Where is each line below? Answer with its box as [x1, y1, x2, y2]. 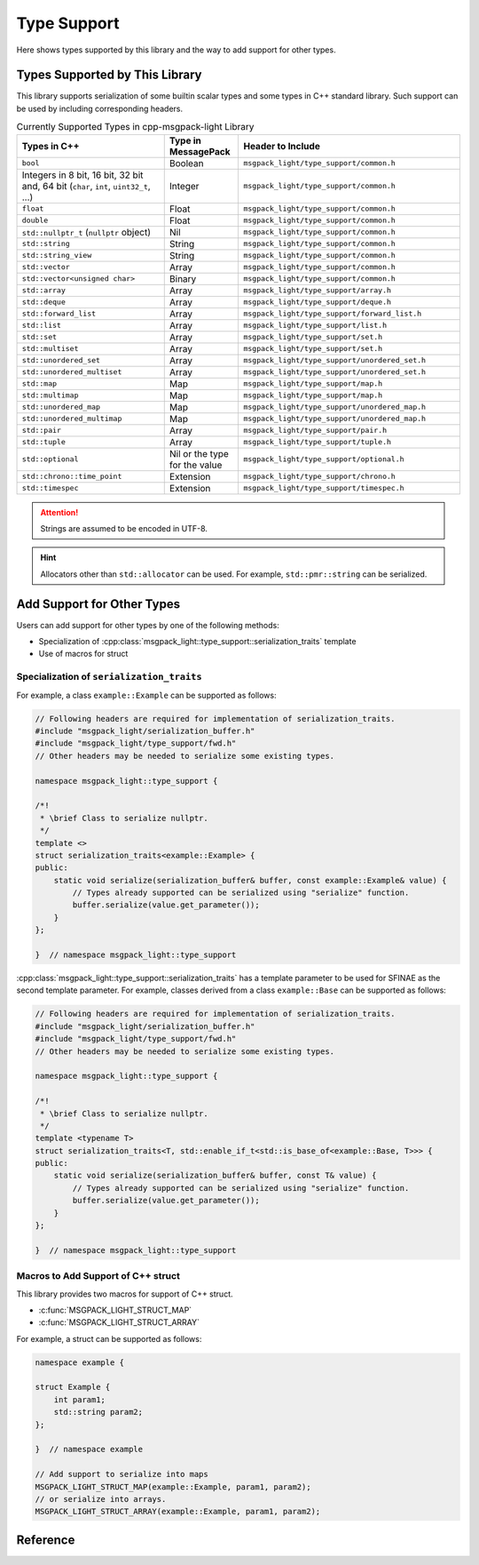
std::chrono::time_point [21, 472, 122, 482]
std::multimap [21, 391, 79, 400]
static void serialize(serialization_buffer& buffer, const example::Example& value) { [53, 875, 447, 885]
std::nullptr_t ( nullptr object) [21, 226, 151, 238]
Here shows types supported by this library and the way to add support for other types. [16, 44, 336, 55]
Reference [16, 1532, 75, 1547]
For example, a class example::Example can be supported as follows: [16, 690, 277, 700]
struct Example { [35, 1382, 111, 1393]
